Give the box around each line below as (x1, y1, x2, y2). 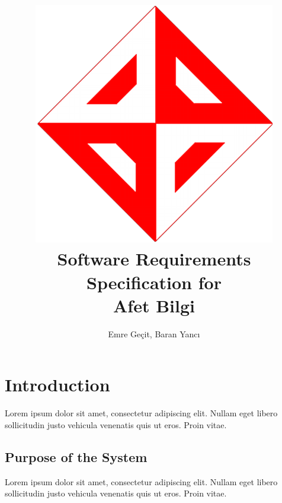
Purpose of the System (5, 447, 148, 466)
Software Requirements (57, 246, 251, 271)
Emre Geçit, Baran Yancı (108, 327, 200, 340)
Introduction (5, 372, 110, 397)
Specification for (86, 270, 222, 294)
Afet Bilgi (113, 293, 195, 317)
